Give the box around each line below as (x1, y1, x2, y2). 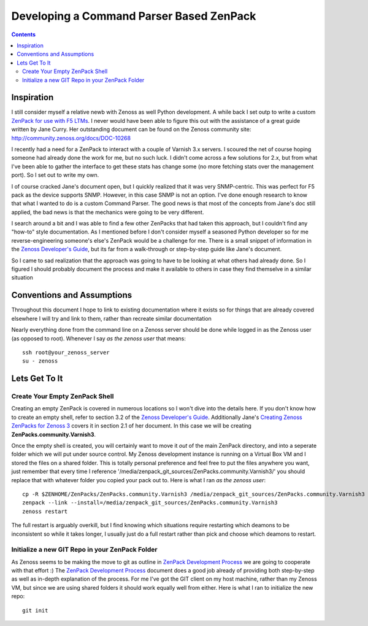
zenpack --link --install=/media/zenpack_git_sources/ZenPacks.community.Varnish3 (22, 499, 278, 506)
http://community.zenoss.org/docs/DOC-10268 (11, 134, 131, 141)
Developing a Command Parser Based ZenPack (11, 9, 256, 23)
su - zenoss (22, 358, 58, 365)
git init (22, 607, 48, 614)
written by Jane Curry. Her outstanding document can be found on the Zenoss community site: (11, 126, 251, 133)
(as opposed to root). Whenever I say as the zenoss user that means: (11, 335, 186, 342)
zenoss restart (22, 507, 68, 515)
